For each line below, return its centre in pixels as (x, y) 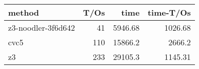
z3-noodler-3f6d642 (42, 27)
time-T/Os (169, 12)
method (24, 12)
